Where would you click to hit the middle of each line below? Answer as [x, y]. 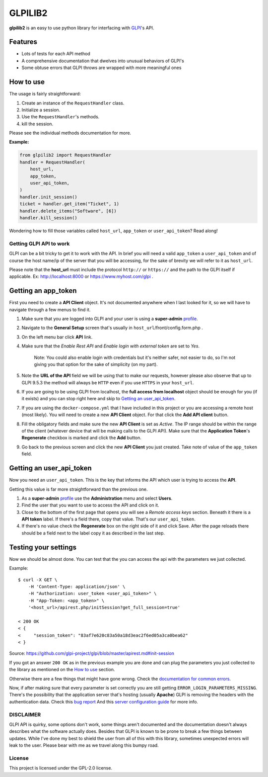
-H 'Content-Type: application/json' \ [77, 586]
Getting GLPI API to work [39, 244]
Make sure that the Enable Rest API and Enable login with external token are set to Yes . [111, 346]
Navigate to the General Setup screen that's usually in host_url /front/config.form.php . [112, 328]
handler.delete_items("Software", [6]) [68, 211]
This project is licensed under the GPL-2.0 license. [61, 768]
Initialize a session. [41, 110]
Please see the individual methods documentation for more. [70, 133]
